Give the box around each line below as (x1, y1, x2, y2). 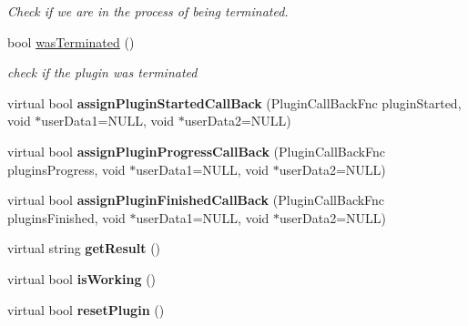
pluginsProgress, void (7, 159, 126, 178)
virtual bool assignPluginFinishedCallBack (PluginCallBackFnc (7, 190, 385, 209)
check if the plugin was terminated (7, 63, 198, 82)
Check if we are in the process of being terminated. (7, 2, 289, 20)
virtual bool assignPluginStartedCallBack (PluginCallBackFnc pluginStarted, (7, 93, 462, 112)
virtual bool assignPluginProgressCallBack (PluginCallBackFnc (7, 141, 385, 160)
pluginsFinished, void (7, 208, 126, 227)
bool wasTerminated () (7, 32, 135, 51)
